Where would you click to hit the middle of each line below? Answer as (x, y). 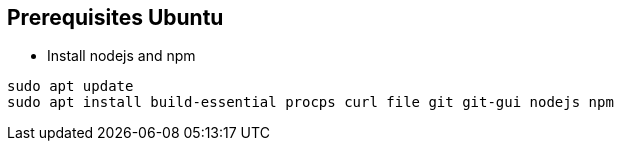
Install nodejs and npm (121, 56)
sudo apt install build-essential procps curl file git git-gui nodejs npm (310, 102)
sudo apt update (70, 86)
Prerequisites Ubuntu (115, 17)
